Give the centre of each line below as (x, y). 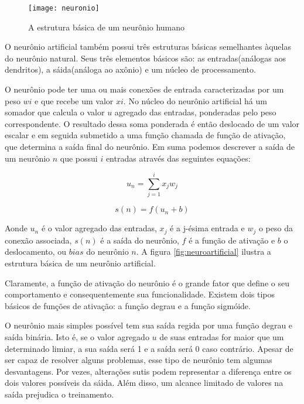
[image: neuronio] (64, 8)
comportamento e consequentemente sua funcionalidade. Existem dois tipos (140, 294)
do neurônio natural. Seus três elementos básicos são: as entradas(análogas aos (146, 58)
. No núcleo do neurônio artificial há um (195, 100)
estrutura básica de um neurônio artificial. (80, 263)
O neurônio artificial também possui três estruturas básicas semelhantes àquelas (148, 47)
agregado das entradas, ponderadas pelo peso (195, 112)
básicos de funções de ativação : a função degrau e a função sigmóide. (128, 305)
